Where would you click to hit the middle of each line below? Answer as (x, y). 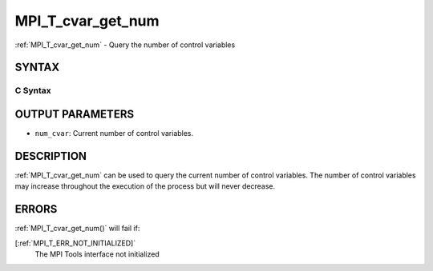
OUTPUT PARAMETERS (75, 114)
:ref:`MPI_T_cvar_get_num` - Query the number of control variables (125, 45)
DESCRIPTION (51, 156)
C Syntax (33, 90)
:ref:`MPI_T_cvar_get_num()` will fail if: (77, 229)
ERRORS (36, 209)
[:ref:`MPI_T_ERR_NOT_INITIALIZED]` (75, 243)
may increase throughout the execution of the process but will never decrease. (145, 186)
